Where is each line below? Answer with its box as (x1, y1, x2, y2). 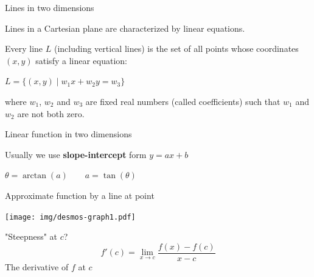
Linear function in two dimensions (5, 128, 132, 140)
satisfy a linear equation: (35, 54, 127, 67)
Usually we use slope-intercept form (5, 148, 147, 160)
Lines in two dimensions (5, 1, 94, 13)
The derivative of (5, 260, 69, 273)
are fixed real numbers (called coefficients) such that (85, 95, 281, 107)
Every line (5, 42, 43, 55)
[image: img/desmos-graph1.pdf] (5, 212, 136, 221)
